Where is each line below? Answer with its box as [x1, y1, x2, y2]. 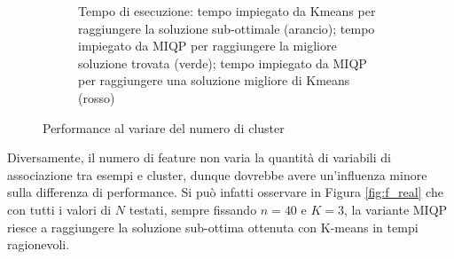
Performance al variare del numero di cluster [43, 118, 285, 137]
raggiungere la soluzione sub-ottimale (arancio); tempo [78, 19, 375, 37]
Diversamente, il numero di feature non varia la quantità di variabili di [7, 148, 391, 167]
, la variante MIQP [343, 200, 448, 218]
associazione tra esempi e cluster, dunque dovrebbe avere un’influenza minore [7, 165, 427, 184]
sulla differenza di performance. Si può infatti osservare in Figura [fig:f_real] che [7, 183, 443, 201]
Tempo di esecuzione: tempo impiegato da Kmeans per [78, 2, 376, 20]
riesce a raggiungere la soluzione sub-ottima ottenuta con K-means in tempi [7, 217, 419, 236]
